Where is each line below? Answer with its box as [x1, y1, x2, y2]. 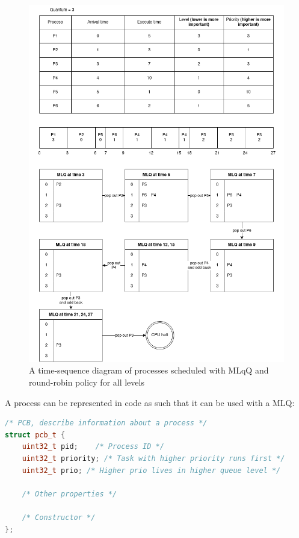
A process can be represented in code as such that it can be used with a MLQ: [5, 396, 295, 408]
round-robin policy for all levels [29, 375, 144, 388]
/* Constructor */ [22, 513, 96, 522]
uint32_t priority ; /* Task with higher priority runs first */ [22, 454, 285, 463]
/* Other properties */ [22, 489, 117, 498]
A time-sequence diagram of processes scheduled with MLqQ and [29, 364, 269, 377]
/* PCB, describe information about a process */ [5, 419, 208, 428]
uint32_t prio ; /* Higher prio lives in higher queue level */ [22, 466, 281, 475]
